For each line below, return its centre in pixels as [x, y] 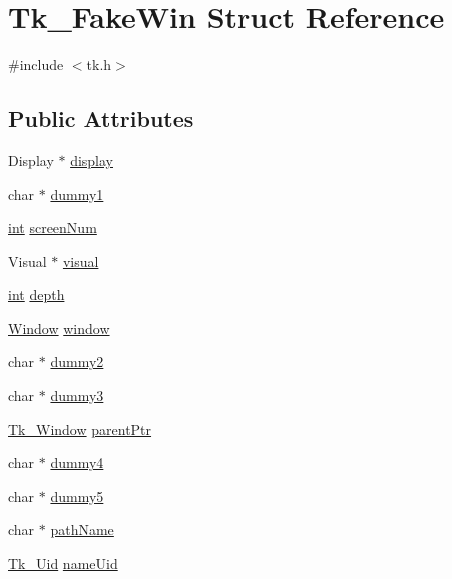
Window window [59, 327]
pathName [82, 529]
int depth [36, 294]
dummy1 [77, 193]
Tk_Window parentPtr [80, 428]
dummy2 [77, 361]
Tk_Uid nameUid [63, 563]
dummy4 [77, 462]
